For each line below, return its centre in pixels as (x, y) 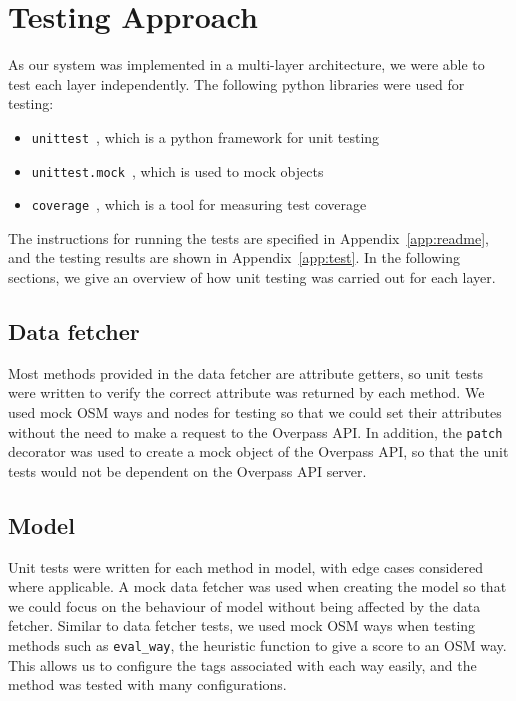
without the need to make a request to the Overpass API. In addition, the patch (255, 431)
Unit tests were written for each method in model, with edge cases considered (245, 566)
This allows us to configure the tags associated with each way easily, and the (242, 664)
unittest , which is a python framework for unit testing (205, 136)
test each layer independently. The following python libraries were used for (236, 83)
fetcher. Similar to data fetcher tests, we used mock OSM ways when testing (242, 625)
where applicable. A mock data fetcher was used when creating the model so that (257, 586)
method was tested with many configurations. (147, 684)
